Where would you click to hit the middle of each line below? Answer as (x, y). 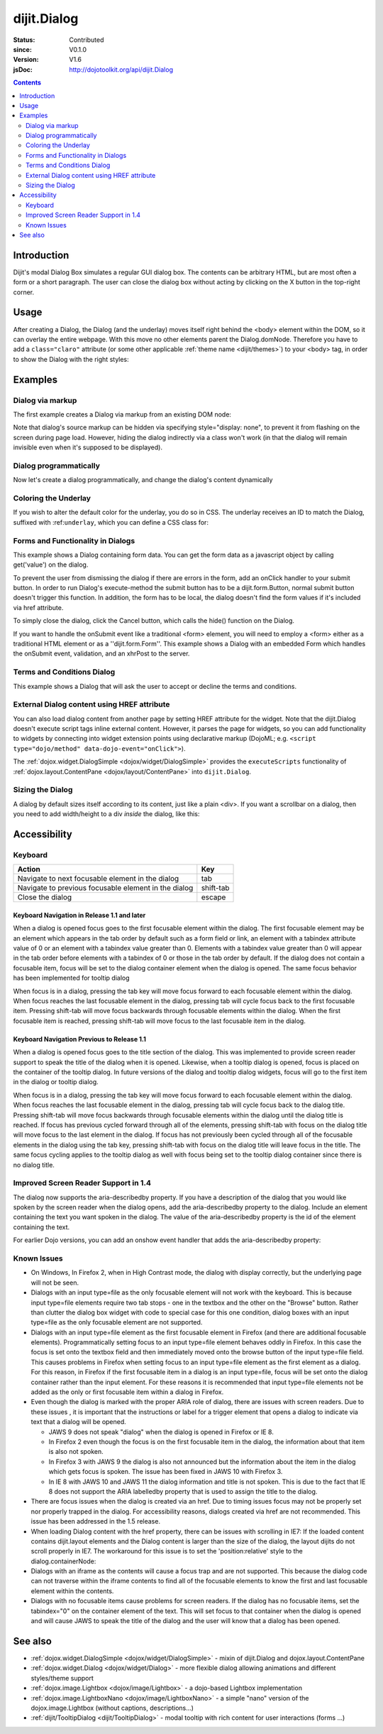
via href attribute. (38, 607)
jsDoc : (23, 69)
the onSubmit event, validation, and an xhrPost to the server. (101, 653)
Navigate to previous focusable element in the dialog (105, 888)
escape (213, 897)
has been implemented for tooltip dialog (72, 978)
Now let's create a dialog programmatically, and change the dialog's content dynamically (143, 480)
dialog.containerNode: (63, 1561)
